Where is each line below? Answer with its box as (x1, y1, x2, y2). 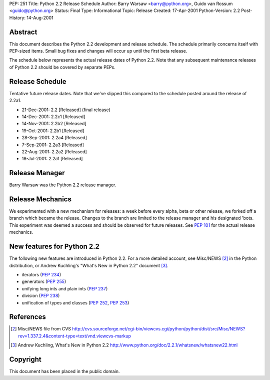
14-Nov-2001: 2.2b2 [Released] (21, 121, 87, 127)
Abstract (9, 28, 37, 36)
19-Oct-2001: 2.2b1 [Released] (21, 128, 84, 134)
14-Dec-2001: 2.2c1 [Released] (21, 113, 85, 120)
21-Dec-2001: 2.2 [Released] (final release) (21, 107, 111, 113)
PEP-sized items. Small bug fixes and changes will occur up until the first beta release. (9, 48, 187, 54)
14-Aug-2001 (26, 15, 53, 21)
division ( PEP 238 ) (21, 293, 60, 299)
